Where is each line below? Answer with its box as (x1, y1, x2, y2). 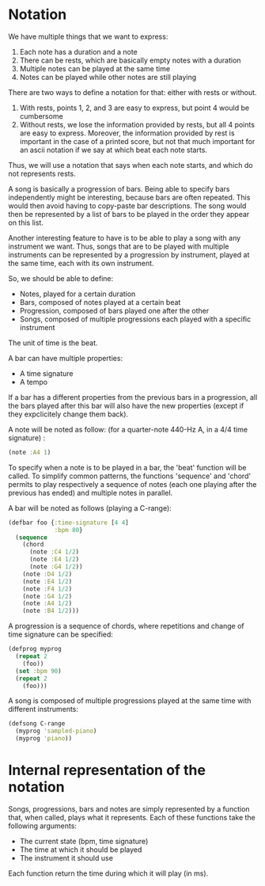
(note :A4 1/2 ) (22, 599, 73, 607)
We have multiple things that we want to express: (8, 32, 168, 41)
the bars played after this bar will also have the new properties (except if (8, 401, 244, 410)
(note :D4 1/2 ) (22, 570, 73, 578)
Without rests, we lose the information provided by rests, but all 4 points (19, 120, 256, 129)
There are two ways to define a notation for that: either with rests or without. (8, 87, 257, 97)
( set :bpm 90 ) (15, 667, 62, 675)
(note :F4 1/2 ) (22, 584, 73, 593)
